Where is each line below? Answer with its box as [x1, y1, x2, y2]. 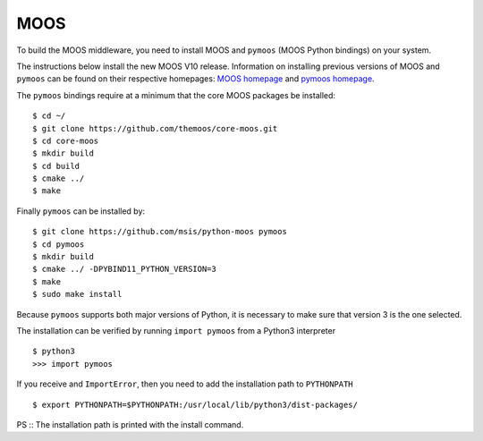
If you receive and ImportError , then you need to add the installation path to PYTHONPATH [16, 378, 353, 389]
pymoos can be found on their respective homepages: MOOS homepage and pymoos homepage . [16, 73, 375, 84]
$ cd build [32, 161, 80, 171]
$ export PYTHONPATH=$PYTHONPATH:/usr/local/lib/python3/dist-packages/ [32, 399, 358, 410]
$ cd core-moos [32, 135, 99, 146]
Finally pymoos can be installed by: [16, 206, 146, 216]
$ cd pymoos [32, 239, 85, 250]
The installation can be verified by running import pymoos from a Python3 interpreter [16, 325, 335, 335]
